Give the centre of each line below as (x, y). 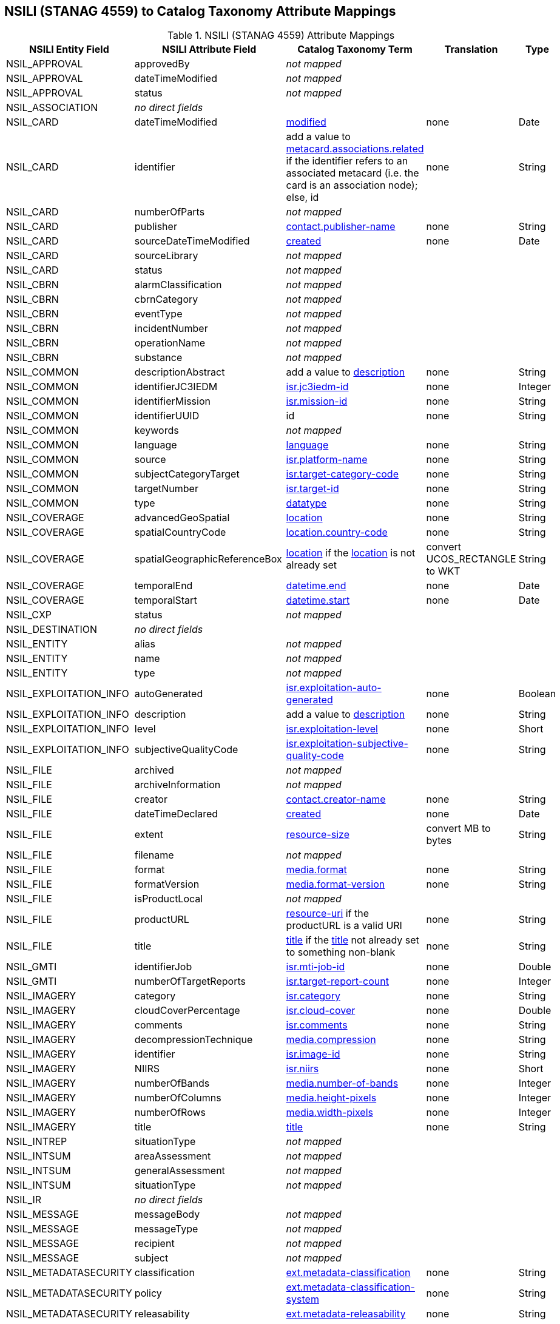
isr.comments (317, 1025)
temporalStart (166, 600)
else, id (302, 198)
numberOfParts (170, 212)
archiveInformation (177, 785)
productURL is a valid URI (344, 926)
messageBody (167, 1214)
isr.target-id (312, 489)
